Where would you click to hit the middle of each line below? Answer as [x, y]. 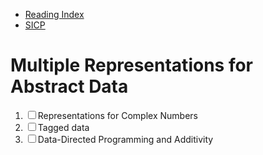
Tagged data [63, 127]
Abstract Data [69, 86]
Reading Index [54, 14]
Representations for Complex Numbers [117, 115]
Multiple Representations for [131, 65]
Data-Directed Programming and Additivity [125, 139]
